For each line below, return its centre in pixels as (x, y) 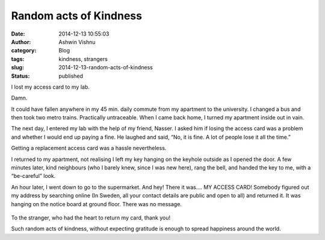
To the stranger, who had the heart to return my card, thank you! (91, 218)
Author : (21, 42)
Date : (18, 34)
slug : (17, 68)
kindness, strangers (83, 59)
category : (24, 51)
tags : (18, 59)
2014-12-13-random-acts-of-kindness (106, 68)
